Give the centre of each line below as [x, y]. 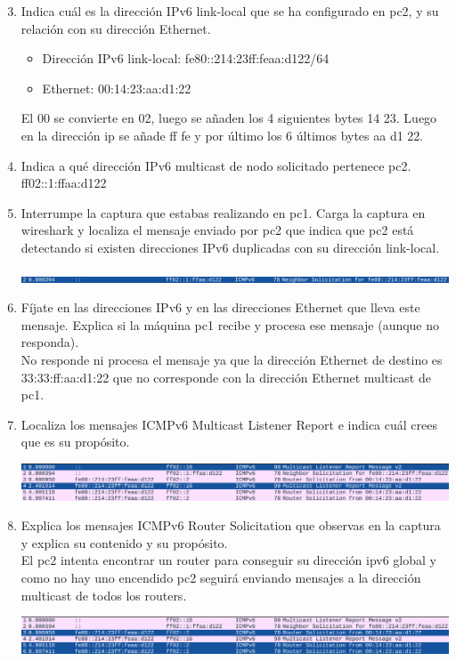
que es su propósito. [75, 442]
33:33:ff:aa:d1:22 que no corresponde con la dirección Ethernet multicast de [226, 377]
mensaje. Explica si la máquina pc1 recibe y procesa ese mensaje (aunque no [230, 324]
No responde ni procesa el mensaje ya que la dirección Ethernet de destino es [232, 359]
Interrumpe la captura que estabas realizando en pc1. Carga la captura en [223, 212]
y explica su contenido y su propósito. [124, 542]
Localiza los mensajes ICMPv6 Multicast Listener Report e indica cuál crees [229, 424]
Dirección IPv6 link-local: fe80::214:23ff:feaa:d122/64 [186, 58]
